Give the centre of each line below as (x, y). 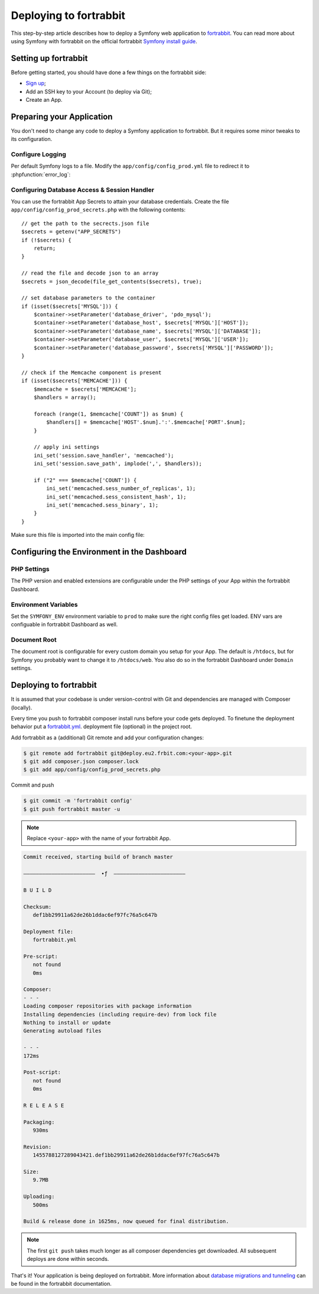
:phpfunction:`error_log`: (41, 174)
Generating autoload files (62, 1031)
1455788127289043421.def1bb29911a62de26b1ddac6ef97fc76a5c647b (126, 1155)
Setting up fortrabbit (49, 58)
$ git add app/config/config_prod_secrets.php (92, 770)
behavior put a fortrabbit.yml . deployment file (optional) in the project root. (101, 727)
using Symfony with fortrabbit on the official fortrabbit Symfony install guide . (104, 41)
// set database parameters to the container (89, 298)
